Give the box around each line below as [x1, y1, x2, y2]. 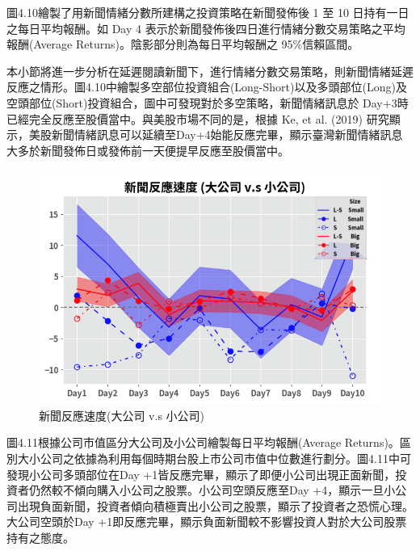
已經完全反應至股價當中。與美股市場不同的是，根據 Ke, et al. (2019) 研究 [6, 110, 389, 127]
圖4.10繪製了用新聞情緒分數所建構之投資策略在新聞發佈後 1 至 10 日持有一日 [6, 4, 409, 20]
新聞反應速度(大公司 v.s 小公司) [39, 406, 205, 423]
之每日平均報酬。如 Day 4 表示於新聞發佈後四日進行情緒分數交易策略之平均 [6, 19, 405, 36]
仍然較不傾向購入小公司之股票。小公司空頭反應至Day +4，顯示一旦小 [28, 482, 396, 498]
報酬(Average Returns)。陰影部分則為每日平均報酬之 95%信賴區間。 [6, 36, 359, 53]
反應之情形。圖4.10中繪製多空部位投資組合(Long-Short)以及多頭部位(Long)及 [6, 78, 407, 95]
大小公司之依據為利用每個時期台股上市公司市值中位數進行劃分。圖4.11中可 [17, 450, 411, 467]
